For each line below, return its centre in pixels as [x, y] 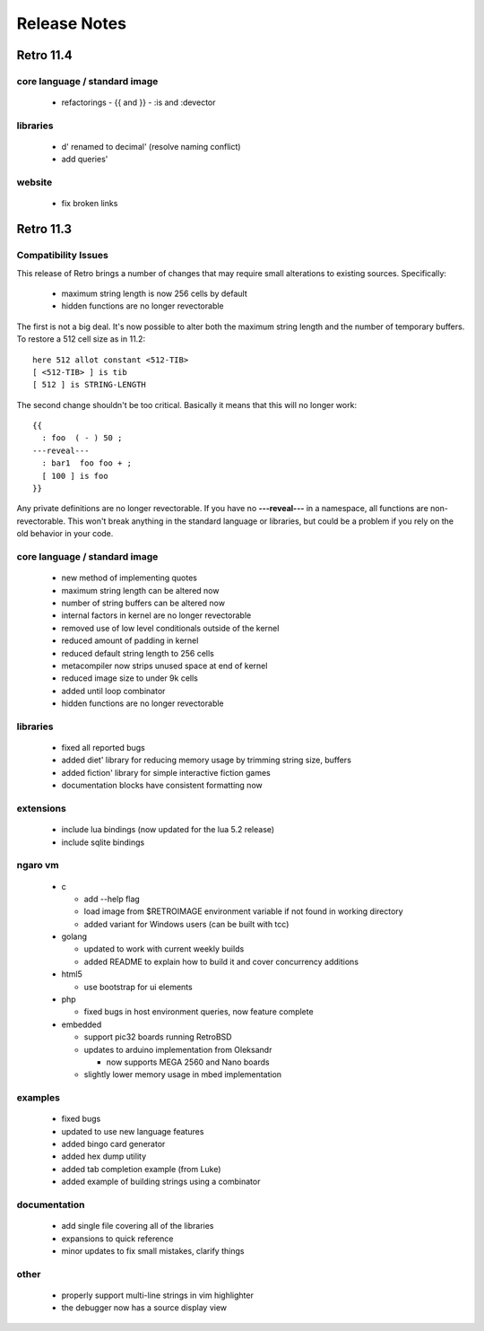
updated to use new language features [133, 1131]
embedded [82, 1024]
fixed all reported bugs [103, 748]
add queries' [85, 159]
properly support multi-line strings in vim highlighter [158, 1295]
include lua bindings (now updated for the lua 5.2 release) [168, 830]
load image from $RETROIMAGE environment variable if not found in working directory [243, 911]
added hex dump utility [104, 1156]
